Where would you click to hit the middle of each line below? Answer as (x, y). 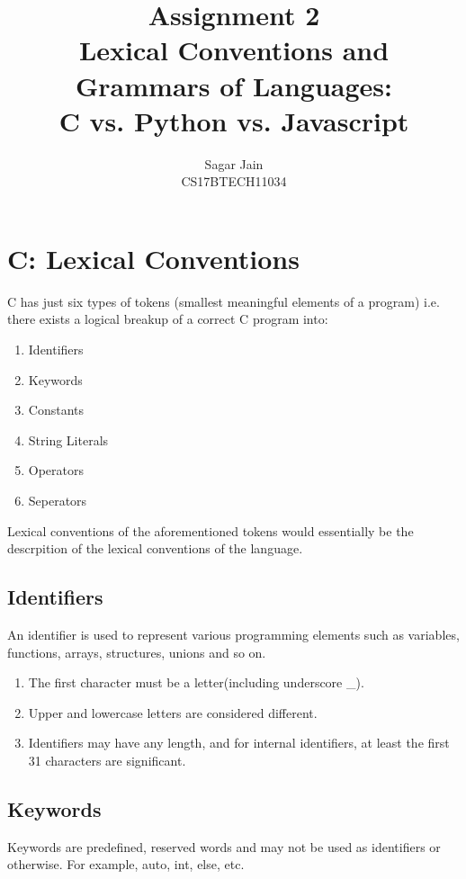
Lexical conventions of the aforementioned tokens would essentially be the (211, 530)
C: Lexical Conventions (153, 258)
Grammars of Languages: (234, 85)
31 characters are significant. (107, 760)
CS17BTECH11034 (234, 181)
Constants (56, 410)
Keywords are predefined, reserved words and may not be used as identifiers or (224, 846)
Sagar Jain (234, 163)
